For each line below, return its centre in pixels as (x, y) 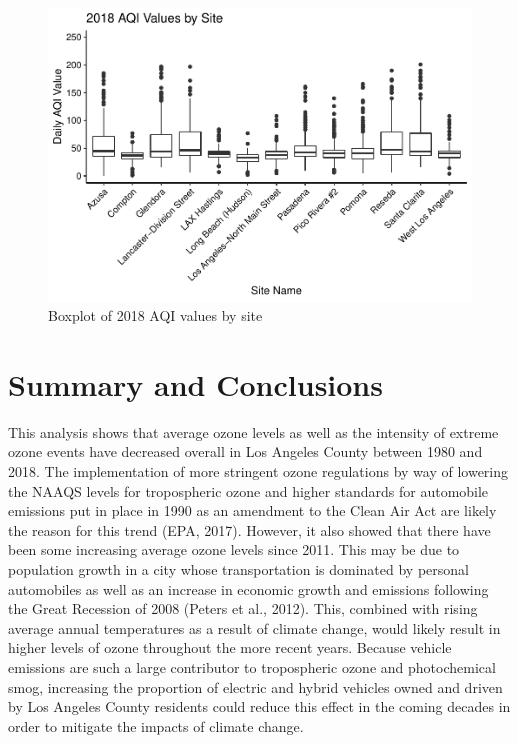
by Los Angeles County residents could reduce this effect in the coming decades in (259, 706)
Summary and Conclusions (195, 383)
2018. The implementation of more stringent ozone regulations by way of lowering (258, 471)
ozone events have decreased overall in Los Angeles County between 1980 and (245, 451)
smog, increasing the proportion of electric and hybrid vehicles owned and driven (255, 686)
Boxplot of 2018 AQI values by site (155, 315)
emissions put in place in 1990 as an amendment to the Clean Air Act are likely (252, 510)
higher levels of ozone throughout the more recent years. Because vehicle (230, 647)
